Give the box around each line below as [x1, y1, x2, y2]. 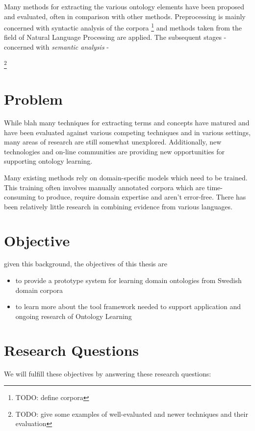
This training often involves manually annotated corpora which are [4, 182, 205, 192]
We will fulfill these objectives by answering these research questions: [4, 368, 211, 378]
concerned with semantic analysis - [4, 42, 109, 52]
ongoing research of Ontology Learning [15, 311, 132, 321]
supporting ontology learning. [4, 156, 93, 166]
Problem [4, 89, 63, 109]
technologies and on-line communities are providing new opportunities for [4, 146, 225, 156]
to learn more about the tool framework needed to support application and [15, 301, 241, 312]
